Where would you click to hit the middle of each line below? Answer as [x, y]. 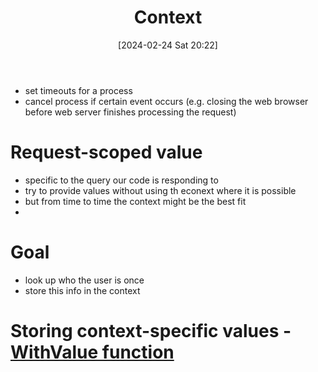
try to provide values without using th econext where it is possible [160, 190]
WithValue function [92, 352]
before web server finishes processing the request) [130, 112]
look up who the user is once [84, 280]
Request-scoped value [106, 152]
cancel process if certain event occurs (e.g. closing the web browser [166, 101]
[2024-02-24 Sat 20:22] [168, 45]
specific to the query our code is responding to [121, 180]
